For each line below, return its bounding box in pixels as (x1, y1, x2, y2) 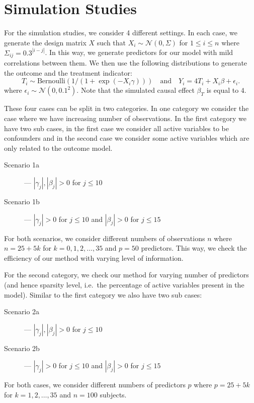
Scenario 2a (4, 306, 40, 317)
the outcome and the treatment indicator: (4, 67, 132, 78)
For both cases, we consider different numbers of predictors (4, 379, 186, 390)
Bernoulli (37, 78, 65, 85)
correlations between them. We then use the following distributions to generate (4, 57, 247, 68)
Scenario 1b (4, 196, 40, 206)
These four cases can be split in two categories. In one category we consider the (4, 103, 249, 113)
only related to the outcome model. (4, 142, 113, 153)
